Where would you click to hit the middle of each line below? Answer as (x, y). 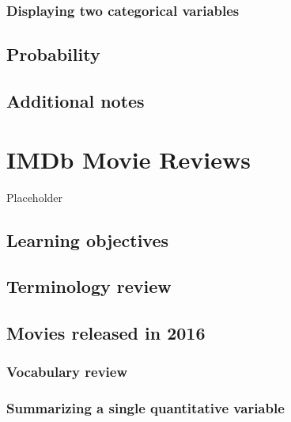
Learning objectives (88, 240)
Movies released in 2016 (106, 333)
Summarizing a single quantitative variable (145, 408)
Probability (53, 54)
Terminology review (89, 286)
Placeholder (35, 197)
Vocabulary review (67, 372)
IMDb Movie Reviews (128, 159)
